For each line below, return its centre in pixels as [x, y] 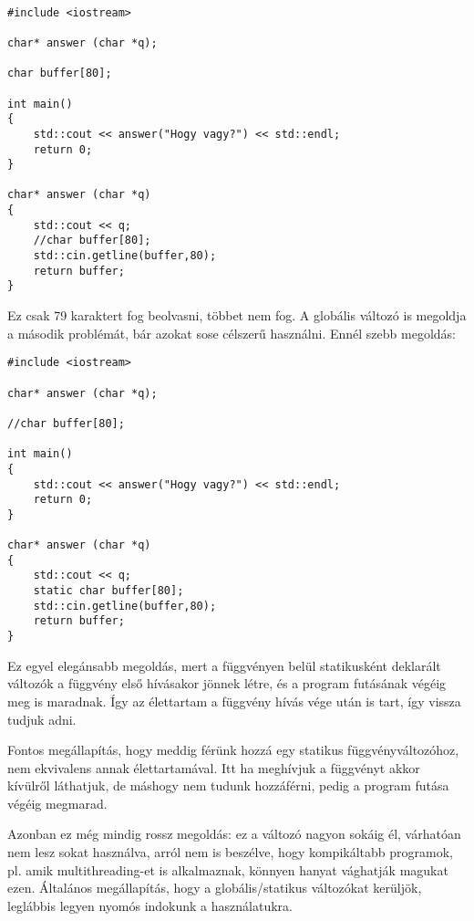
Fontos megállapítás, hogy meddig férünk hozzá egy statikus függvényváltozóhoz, [233, 750]
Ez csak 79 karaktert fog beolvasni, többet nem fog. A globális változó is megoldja [237, 315]
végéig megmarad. [57, 803]
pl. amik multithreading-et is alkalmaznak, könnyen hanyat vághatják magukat [228, 869]
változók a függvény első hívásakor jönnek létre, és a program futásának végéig [227, 683]
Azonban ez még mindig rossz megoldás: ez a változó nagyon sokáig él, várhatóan [234, 834]
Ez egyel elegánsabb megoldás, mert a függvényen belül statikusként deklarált [224, 665]
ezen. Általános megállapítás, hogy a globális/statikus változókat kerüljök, [215, 888]
